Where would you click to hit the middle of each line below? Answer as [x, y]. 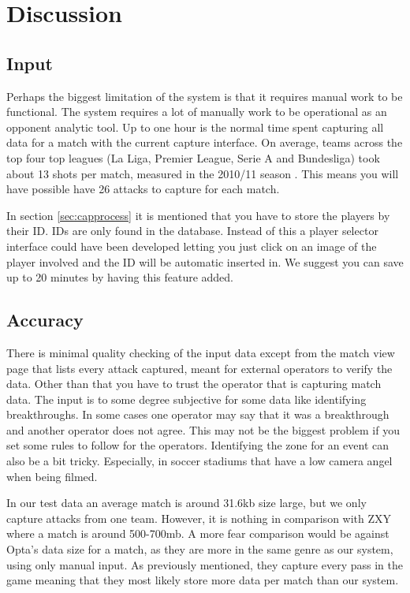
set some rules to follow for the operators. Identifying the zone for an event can [198, 445]
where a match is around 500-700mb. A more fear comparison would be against [198, 533]
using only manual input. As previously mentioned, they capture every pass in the [205, 564]
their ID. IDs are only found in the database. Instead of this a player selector [192, 231]
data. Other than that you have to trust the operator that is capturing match [194, 384]
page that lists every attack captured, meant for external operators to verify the [199, 368]
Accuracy [45, 320]
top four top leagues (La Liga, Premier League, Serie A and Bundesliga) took [193, 157]
